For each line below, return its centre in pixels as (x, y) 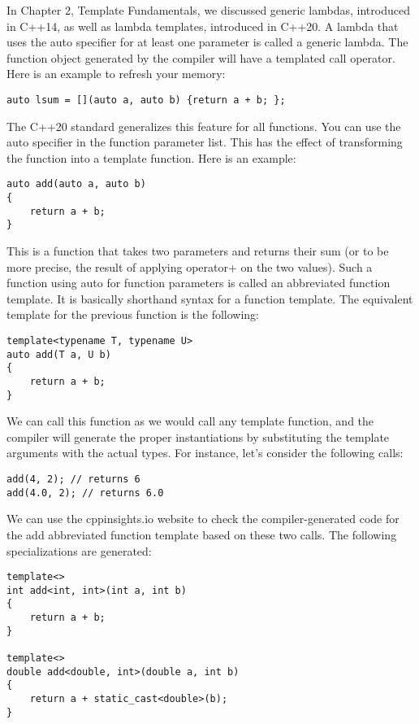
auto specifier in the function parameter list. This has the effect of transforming (205, 142)
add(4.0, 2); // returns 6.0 (85, 493)
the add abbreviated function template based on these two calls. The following (202, 534)
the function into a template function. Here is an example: (151, 157)
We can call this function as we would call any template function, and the (190, 421)
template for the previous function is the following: (133, 314)
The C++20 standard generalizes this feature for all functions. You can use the (204, 126)
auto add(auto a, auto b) (76, 184)
